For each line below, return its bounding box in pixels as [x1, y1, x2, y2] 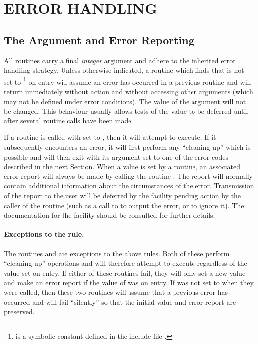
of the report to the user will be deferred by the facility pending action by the [4, 190, 241, 200]
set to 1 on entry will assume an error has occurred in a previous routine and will [4, 75, 251, 87]
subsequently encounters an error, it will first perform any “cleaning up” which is [4, 141, 251, 152]
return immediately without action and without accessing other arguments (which [4, 86, 253, 97]
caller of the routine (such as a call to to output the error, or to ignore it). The [4, 200, 244, 210]
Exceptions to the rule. [4, 229, 84, 239]
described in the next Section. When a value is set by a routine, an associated [4, 161, 241, 172]
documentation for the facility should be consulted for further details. [4, 210, 215, 220]
